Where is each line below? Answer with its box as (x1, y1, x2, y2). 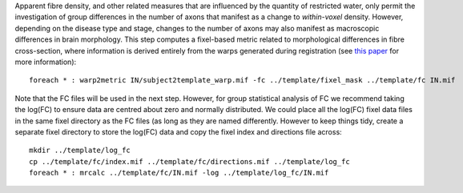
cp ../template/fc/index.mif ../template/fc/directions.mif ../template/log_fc (29, 157, 350, 166)
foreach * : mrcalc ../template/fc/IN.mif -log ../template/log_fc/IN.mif (29, 168, 329, 178)
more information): (14, 57, 77, 66)
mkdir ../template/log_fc (29, 146, 131, 155)
